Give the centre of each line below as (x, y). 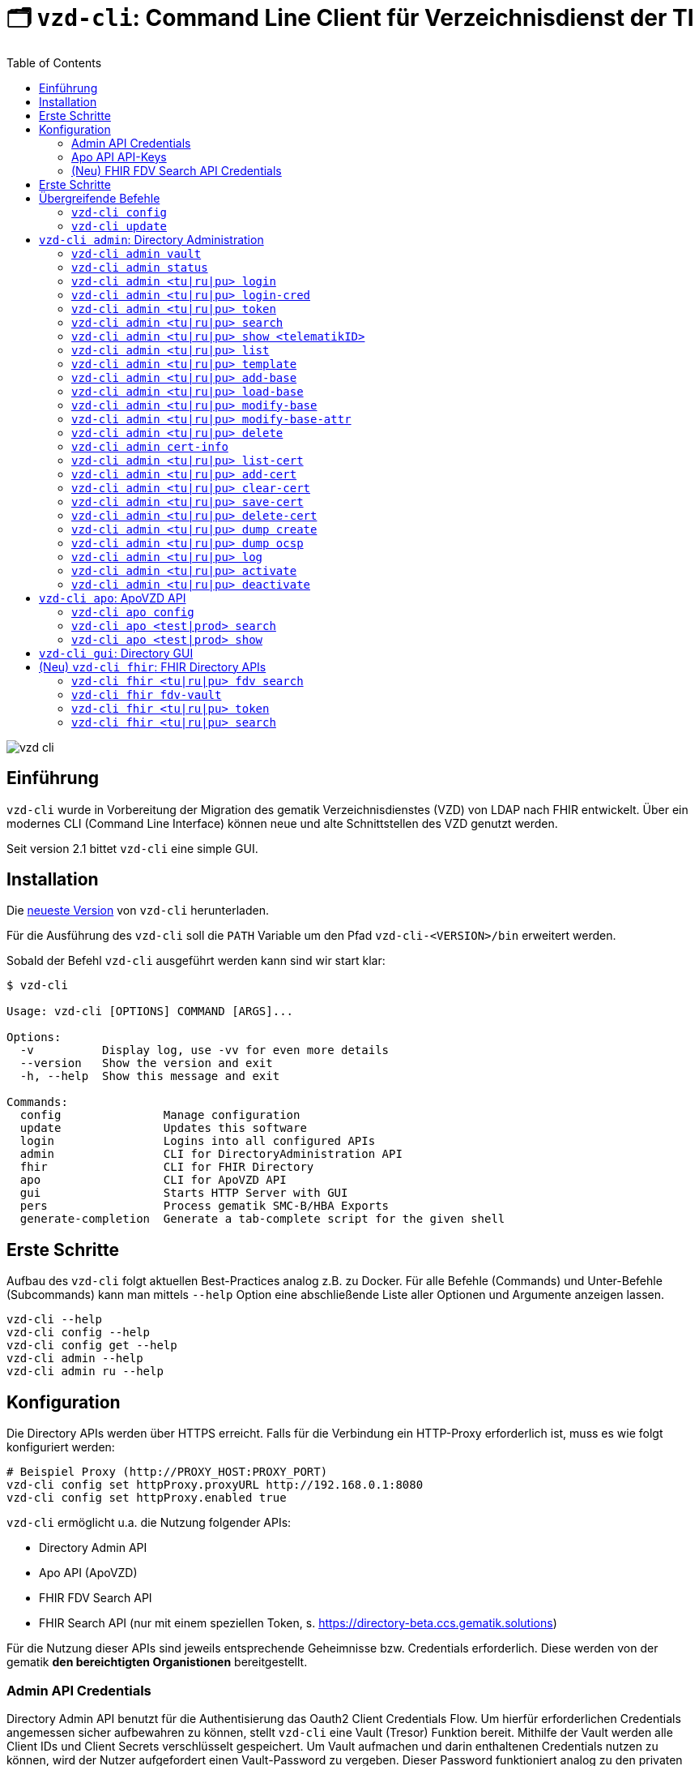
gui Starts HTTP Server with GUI (184, 1193)
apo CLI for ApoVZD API (153, 1180)
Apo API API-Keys (119, 156)
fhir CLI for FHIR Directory (167, 1167)
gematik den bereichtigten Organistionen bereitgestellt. (157, 1662)
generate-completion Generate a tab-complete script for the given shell (262, 1219)
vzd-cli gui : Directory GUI (116, 653)
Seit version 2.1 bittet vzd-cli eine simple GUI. (132, 848)
